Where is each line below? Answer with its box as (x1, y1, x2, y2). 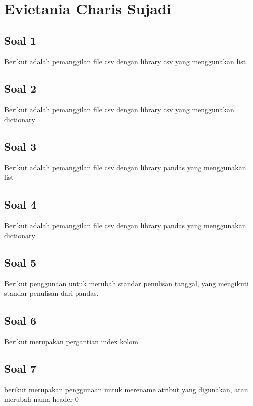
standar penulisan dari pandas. (4, 288, 99, 298)
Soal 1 (4, 32, 37, 48)
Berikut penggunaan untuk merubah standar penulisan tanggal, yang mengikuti (4, 278, 249, 288)
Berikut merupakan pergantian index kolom (4, 336, 138, 346)
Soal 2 (4, 80, 37, 96)
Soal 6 (4, 313, 37, 328)
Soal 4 (4, 196, 37, 212)
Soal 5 (4, 254, 37, 270)
